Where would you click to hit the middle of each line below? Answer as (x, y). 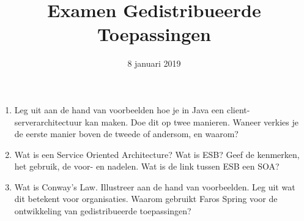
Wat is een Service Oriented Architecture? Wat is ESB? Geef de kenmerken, (157, 154)
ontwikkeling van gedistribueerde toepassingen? (103, 211)
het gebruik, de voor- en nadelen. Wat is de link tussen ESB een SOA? (147, 166)
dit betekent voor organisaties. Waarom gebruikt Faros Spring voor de (146, 199)
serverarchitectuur (48, 122)
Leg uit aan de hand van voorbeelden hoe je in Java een (119, 109)
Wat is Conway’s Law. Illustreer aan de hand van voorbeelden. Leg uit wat (155, 186)
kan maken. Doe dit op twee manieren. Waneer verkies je (191, 122)
